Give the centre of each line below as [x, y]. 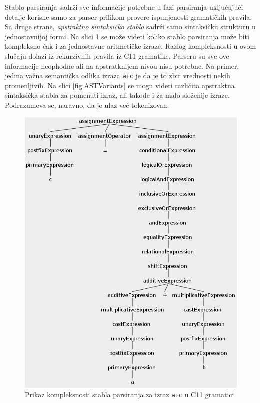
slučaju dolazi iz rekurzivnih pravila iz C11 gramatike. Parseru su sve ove [117, 55]
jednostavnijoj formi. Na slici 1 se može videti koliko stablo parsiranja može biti [127, 36]
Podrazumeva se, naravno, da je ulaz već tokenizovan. [87, 105]
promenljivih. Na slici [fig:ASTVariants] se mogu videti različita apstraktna [120, 85]
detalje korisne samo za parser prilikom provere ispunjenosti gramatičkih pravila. [128, 16]
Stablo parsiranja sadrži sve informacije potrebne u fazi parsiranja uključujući [124, 7]
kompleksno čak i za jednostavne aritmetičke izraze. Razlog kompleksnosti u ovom [131, 46]
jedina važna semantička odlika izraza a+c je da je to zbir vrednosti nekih [117, 76]
